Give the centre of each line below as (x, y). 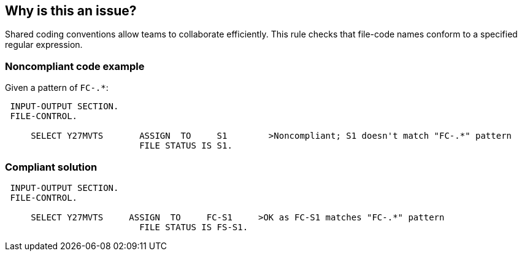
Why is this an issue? (71, 11)
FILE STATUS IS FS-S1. (194, 227)
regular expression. (44, 45)
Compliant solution (51, 167)
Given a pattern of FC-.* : (57, 88)
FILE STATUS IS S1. (186, 146)
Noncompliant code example (75, 66)
